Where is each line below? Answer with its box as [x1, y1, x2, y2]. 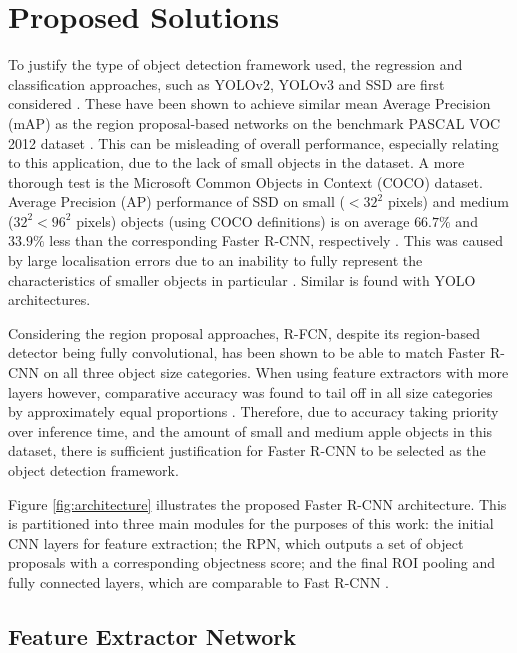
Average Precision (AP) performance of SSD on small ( [8, 191, 345, 212]
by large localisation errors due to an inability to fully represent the [8, 250, 423, 271]
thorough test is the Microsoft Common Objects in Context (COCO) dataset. [8, 171, 483, 192]
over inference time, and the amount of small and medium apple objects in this [8, 420, 493, 441]
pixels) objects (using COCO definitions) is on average [76, 210, 410, 231]
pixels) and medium [387, 191, 509, 212]
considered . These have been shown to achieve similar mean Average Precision [8, 93, 491, 114]
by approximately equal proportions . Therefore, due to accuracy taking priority [8, 401, 499, 422]
